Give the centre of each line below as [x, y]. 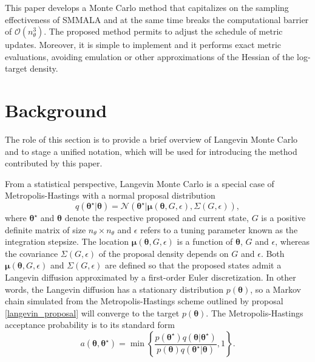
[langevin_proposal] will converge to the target [92, 312]
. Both [273, 253]
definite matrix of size [46, 229]
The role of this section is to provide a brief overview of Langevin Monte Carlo [151, 139]
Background [56, 110]
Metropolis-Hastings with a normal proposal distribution [110, 195]
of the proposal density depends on [164, 253]
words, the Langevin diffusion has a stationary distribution [114, 289]
